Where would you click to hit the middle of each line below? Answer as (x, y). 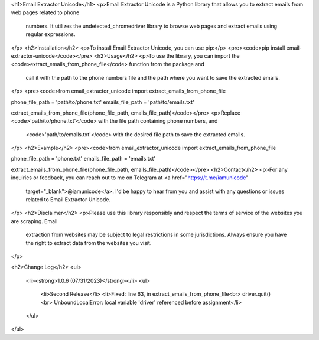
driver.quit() (257, 294)
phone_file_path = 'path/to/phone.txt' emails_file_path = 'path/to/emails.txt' (102, 102)
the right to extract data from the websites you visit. (89, 243)
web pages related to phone (45, 12)
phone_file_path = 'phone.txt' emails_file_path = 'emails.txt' (83, 159)
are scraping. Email (34, 221)
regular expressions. (51, 34)
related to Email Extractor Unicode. (68, 200)
